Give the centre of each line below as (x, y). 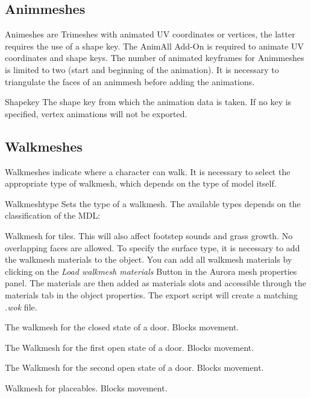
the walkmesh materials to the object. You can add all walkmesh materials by (149, 259)
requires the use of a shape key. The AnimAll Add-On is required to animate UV (154, 46)
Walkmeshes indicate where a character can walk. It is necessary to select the (148, 171)
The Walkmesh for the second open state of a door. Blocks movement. (134, 368)
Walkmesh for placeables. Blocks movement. (86, 387)
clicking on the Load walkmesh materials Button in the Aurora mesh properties (151, 271)
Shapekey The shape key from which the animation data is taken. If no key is (148, 102)
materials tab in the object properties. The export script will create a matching (151, 294)
